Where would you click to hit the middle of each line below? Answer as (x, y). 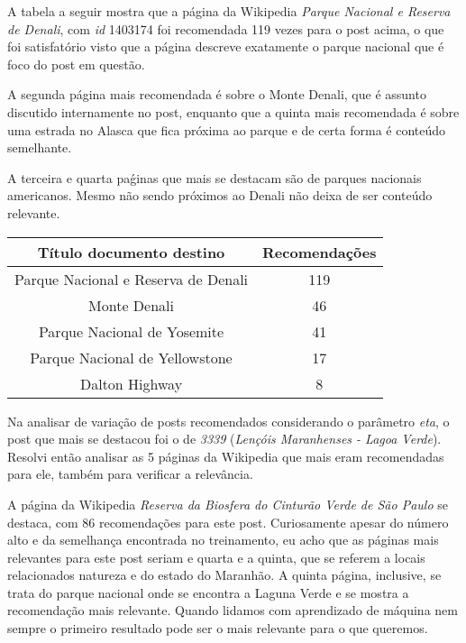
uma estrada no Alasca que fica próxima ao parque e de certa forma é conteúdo (227, 129)
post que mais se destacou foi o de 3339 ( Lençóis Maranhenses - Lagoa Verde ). (224, 439)
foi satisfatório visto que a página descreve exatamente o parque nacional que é (226, 46)
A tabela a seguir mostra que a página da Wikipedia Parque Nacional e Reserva (229, 11)
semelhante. (40, 147)
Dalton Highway (131, 383)
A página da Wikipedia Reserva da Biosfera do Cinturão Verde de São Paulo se (228, 504)
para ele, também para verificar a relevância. (130, 474)
